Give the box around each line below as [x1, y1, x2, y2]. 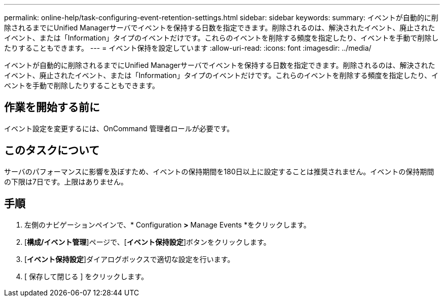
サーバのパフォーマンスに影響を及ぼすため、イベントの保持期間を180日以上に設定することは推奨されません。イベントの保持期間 [4, 167, 434, 176]
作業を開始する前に [4, 101, 100, 114]
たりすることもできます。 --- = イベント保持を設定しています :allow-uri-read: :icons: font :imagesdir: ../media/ [4, 44, 372, 52]
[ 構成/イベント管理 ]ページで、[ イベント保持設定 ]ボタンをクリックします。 [24, 237, 271, 246]
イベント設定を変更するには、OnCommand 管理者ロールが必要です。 [4, 124, 234, 133]
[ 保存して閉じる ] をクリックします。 [24, 272, 149, 281]
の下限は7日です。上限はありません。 [4, 177, 128, 186]
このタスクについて [4, 144, 100, 157]
